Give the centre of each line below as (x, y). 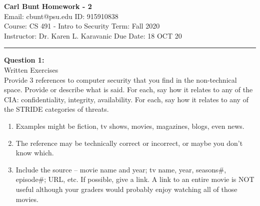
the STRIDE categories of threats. (56, 109)
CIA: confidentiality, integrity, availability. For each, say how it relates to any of (126, 99)
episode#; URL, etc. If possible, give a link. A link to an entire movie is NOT (135, 179)
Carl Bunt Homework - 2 (48, 6)
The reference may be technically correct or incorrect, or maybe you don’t (129, 143)
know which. (35, 153)
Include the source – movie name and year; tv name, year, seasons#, (121, 169)
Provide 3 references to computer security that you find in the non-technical (120, 79)
